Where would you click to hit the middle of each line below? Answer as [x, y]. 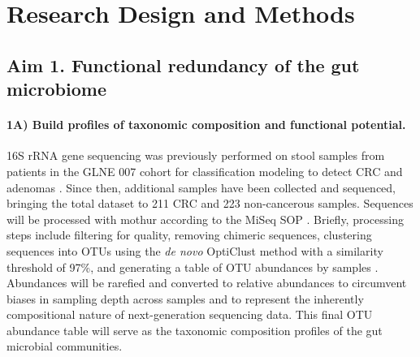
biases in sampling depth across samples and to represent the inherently [185, 298]
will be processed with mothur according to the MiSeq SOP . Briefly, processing [205, 219]
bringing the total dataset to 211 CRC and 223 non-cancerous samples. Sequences [210, 203]
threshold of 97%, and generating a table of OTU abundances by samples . [193, 267]
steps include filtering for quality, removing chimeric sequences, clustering [189, 235]
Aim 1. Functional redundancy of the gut [183, 65]
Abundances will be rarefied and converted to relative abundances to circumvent [207, 283]
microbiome [56, 89]
